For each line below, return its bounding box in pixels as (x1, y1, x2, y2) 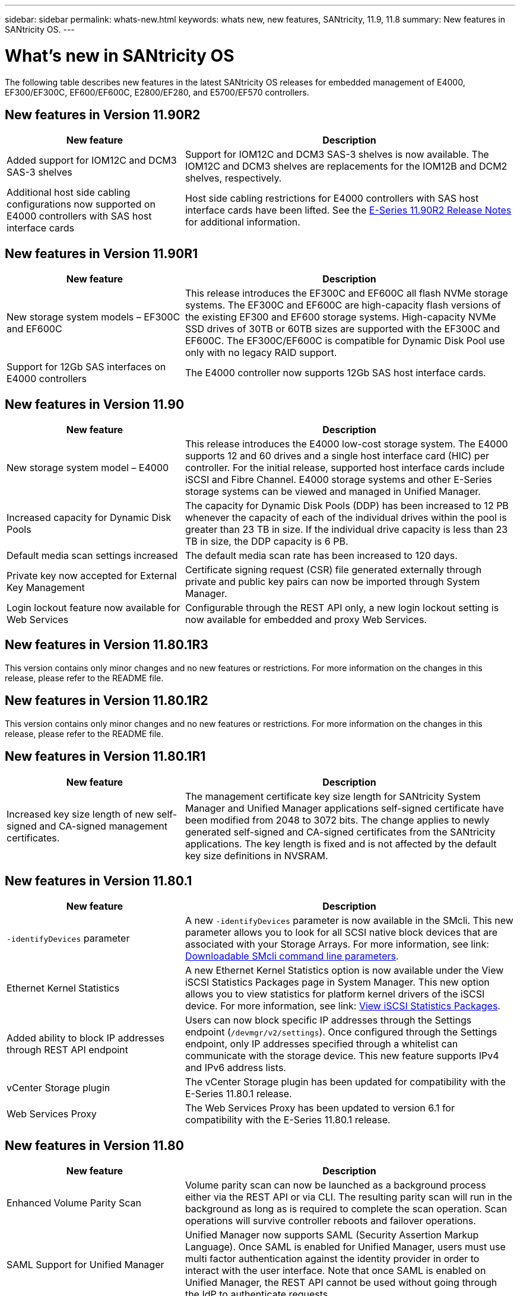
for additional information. (185, 216, 300, 228)
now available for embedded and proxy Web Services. (185, 614, 427, 626)
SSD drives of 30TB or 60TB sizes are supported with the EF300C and (185, 323, 500, 335)
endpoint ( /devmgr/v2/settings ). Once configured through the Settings (185, 1026, 497, 1038)
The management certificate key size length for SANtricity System (185, 790, 481, 802)
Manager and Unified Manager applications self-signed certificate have (185, 802, 504, 814)
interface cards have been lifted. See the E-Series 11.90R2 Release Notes (185, 204, 512, 217)
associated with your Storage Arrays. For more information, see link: (185, 938, 489, 951)
